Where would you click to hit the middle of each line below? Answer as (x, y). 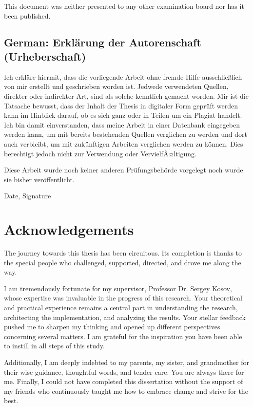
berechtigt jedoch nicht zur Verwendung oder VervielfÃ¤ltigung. (100, 153)
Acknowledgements (69, 229)
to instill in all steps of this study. (54, 346)
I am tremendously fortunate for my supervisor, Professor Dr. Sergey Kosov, (118, 288)
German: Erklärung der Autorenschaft (103, 42)
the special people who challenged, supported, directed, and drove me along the (123, 262)
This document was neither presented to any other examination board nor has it (124, 6)
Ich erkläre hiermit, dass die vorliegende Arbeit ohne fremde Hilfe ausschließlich (123, 76)
